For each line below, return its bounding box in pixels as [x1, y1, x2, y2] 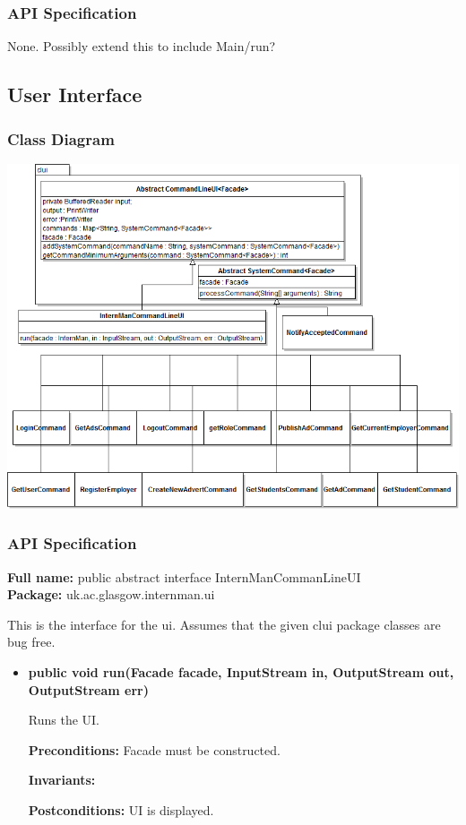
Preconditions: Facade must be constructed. [28, 740, 280, 759]
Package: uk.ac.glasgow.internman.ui [7, 585, 215, 604]
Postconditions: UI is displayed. [28, 801, 214, 819]
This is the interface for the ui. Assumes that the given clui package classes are [7, 614, 441, 633]
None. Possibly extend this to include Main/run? [7, 37, 276, 56]
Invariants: [28, 770, 96, 789]
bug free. [7, 632, 56, 651]
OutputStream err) [28, 680, 149, 699]
